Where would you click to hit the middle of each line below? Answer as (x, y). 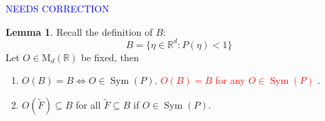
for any (230, 80)
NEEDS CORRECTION (57, 8)
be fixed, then (110, 57)
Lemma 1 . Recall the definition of (79, 31)
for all (88, 104)
